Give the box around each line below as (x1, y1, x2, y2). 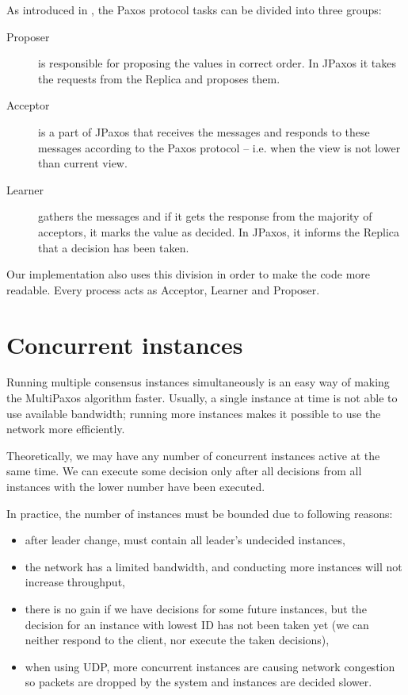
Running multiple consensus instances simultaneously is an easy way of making (6, 374, 390, 390)
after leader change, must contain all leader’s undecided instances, (25, 532, 345, 548)
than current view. (38, 155, 128, 171)
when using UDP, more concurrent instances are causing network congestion (25, 658, 395, 674)
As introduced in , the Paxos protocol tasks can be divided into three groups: (6, 2, 382, 17)
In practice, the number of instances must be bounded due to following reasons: (6, 505, 393, 521)
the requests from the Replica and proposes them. (38, 70, 280, 86)
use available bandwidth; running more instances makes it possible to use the (6, 405, 381, 421)
